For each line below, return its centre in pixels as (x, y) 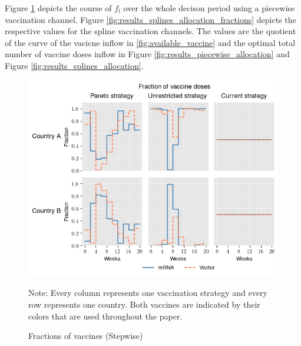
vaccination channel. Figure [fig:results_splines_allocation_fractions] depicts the (150, 19)
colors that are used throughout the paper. (105, 316)
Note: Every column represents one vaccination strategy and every (148, 293)
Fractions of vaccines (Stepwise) (86, 336)
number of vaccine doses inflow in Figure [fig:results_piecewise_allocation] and (147, 54)
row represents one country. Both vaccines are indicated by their (144, 304)
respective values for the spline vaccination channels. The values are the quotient (150, 31)
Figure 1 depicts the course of (58, 8)
